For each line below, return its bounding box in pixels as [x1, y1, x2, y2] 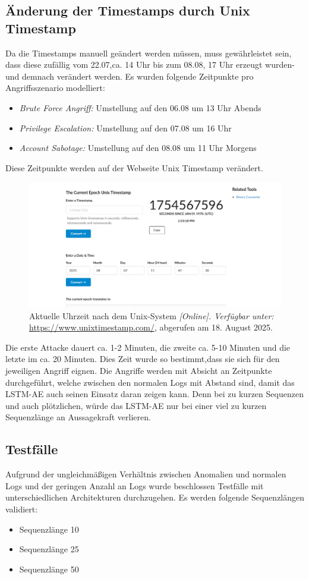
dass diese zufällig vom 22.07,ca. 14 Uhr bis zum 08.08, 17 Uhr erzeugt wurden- [5, 58, 295, 71]
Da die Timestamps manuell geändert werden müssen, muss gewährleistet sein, [5, 46, 292, 59]
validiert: [5, 503, 38, 515]
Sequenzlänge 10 [19, 523, 79, 535]
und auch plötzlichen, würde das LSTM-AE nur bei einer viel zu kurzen [5, 399, 267, 411]
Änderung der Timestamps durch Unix [5, 1, 250, 20]
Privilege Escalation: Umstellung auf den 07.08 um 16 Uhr [19, 121, 232, 134]
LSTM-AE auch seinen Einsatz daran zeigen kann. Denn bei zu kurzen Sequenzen [5, 388, 304, 400]
